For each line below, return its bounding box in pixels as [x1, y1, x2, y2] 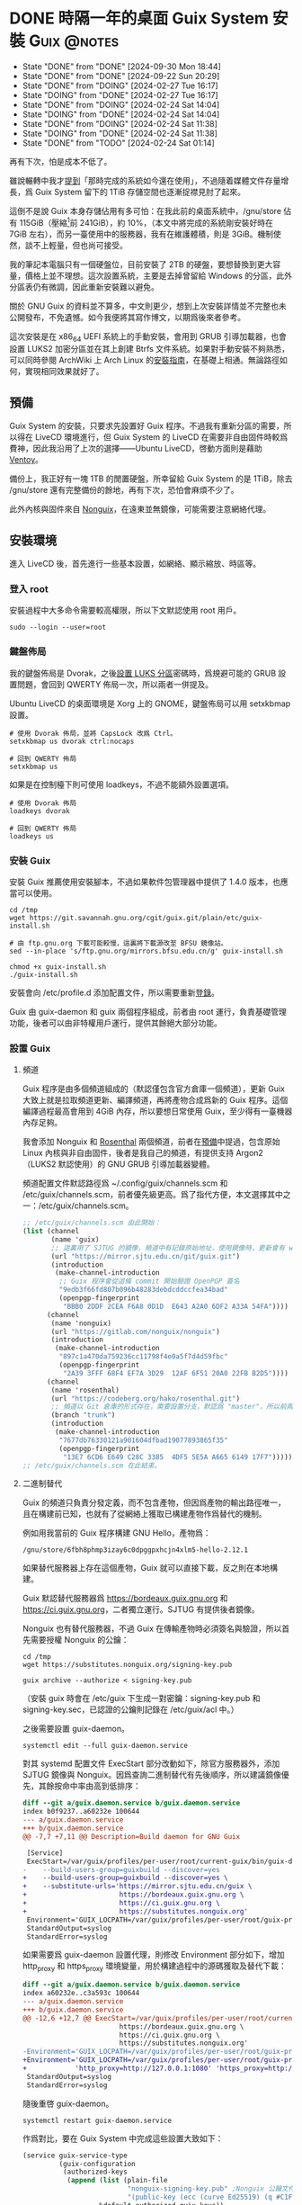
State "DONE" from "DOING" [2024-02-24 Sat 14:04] [22, 99, 220, 110]
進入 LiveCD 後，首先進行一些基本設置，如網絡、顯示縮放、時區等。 [9, 559, 262, 569]
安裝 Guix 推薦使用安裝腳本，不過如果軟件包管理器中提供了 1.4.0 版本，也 [9, 876, 281, 887]
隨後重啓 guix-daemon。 [22, 2098, 114, 2109]
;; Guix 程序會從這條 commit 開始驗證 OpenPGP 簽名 [58, 1277, 240, 1286]
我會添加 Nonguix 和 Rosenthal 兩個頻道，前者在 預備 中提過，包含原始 [22, 1136, 280, 1147]
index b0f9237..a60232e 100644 [22, 1807, 140, 1816]
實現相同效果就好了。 [24, 366, 104, 377]
